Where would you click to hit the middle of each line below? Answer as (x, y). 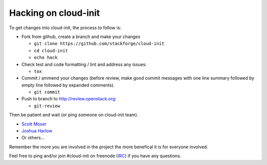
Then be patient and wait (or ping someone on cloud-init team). (74, 115)
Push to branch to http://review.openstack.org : (69, 99)
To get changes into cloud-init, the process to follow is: (65, 28)
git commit (47, 92)
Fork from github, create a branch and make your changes (81, 37)
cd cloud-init (51, 50)
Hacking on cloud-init (54, 13)
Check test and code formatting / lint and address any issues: (84, 64)
